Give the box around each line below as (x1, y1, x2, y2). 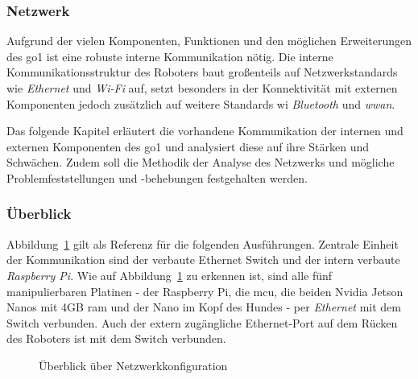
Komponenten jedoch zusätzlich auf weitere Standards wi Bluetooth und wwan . (6, 95, 395, 112)
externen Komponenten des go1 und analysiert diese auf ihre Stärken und (6, 138, 369, 154)
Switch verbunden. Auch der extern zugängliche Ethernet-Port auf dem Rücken (6, 314, 398, 331)
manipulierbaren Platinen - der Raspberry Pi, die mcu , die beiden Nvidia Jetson (6, 282, 404, 299)
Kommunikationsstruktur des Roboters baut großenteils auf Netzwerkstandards (6, 64, 398, 80)
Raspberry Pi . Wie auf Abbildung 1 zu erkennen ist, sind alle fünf (6, 266, 333, 283)
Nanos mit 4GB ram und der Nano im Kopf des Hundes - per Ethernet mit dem (6, 299, 401, 315)
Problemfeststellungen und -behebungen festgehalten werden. (6, 169, 308, 186)
